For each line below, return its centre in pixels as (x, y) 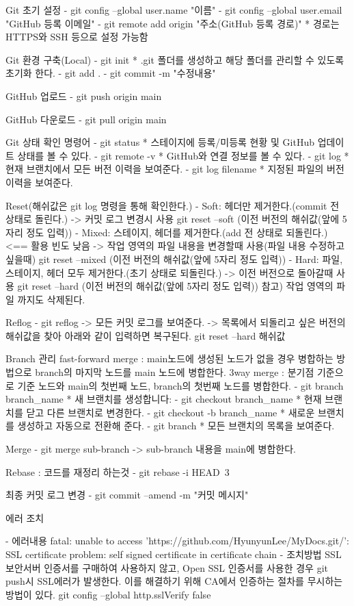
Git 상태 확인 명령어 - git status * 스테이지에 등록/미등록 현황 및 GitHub (160, 142)
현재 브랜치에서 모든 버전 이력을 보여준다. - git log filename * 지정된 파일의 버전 (175, 169)
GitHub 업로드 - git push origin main (84, 96)
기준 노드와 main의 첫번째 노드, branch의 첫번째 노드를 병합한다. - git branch (180, 385)
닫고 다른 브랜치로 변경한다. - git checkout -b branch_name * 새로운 (171, 412)
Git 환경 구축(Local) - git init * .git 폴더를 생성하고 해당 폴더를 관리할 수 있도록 (175, 59)
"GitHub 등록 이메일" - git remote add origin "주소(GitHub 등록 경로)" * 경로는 (173, 23)
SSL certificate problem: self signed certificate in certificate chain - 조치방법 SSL (174, 554)
